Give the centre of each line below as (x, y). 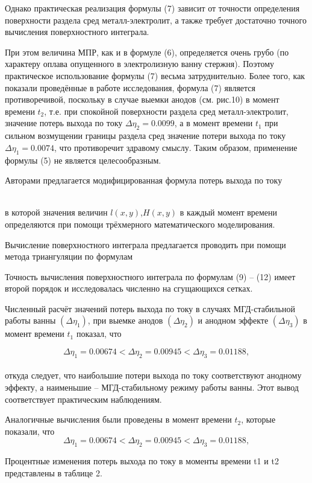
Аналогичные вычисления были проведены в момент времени (118, 419)
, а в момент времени (214, 123)
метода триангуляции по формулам (69, 256)
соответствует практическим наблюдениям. (83, 399)
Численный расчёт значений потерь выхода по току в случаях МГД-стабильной (150, 308)
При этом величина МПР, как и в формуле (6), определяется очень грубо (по (147, 52)
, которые (258, 419)
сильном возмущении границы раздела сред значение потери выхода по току (145, 136)
